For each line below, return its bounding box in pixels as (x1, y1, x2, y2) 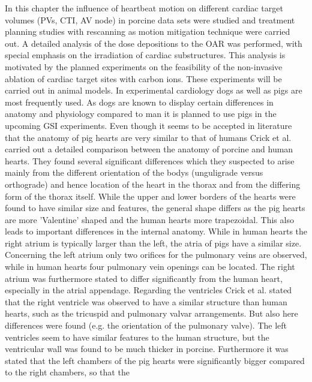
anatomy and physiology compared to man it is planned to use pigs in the (5, 107, 277, 120)
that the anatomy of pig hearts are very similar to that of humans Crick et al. (5, 131, 292, 143)
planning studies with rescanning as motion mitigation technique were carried (5, 25, 290, 38)
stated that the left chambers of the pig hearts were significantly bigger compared (5, 354, 305, 366)
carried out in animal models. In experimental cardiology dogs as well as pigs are (5, 84, 302, 97)
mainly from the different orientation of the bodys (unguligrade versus (5, 166, 263, 179)
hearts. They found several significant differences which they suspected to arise (5, 154, 295, 167)
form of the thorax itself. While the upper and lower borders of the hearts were (5, 190, 296, 202)
